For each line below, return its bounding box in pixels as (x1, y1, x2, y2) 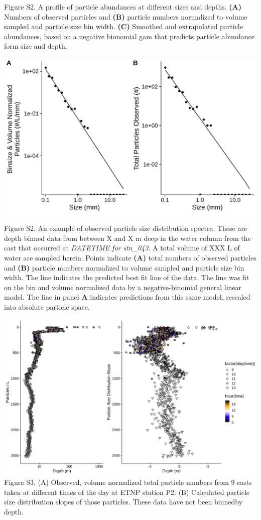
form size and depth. (4, 41, 67, 51)
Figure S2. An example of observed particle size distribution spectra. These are (4, 223, 247, 233)
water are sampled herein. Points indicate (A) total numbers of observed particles (4, 252, 256, 263)
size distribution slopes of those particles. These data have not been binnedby (4, 496, 243, 507)
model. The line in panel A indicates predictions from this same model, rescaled (4, 292, 250, 302)
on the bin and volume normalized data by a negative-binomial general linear (4, 282, 242, 292)
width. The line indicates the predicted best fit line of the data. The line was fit (4, 272, 249, 283)
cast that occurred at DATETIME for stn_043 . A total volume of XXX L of (4, 242, 240, 253)
